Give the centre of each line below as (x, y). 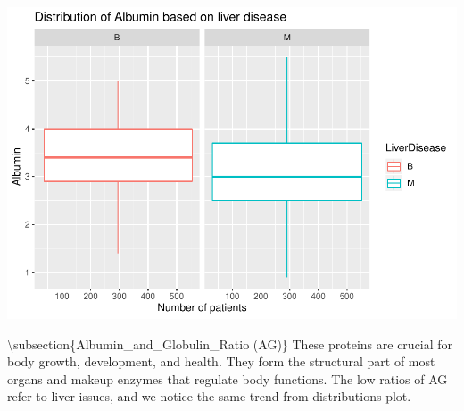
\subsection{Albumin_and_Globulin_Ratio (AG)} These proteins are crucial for (230, 344)
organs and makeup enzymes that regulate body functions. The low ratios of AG (228, 378)
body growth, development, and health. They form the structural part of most (221, 361)
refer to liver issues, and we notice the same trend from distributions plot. (209, 396)
